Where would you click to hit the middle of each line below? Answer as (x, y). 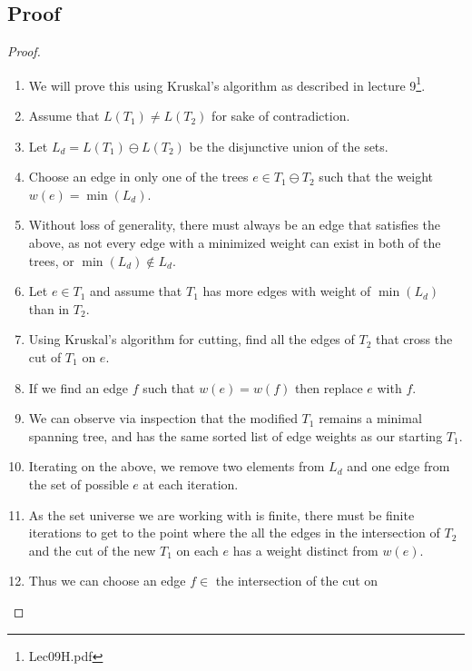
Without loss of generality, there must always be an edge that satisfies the (235, 225)
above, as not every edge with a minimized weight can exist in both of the (235, 243)
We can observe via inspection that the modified (163, 418)
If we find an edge (79, 387)
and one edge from (398, 466)
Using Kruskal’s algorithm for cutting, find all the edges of (192, 339)
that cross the (414, 339)
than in (49, 308)
